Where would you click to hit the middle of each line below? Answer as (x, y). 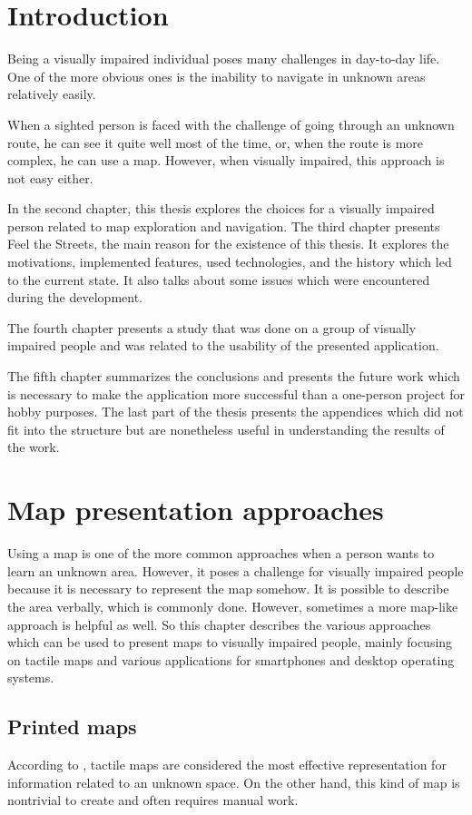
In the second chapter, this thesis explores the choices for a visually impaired (221, 208)
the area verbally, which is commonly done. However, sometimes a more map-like (233, 606)
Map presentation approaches (196, 510)
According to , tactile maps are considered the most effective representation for (227, 765)
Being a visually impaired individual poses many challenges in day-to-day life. (224, 59)
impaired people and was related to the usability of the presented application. (223, 345)
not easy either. (50, 177)
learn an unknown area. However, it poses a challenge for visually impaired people (236, 570)
